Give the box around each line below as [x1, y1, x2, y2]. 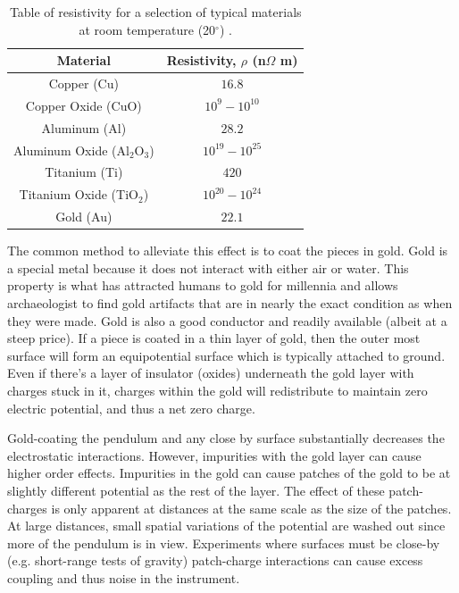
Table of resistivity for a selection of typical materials [9, 3, 302, 21]
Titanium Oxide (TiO [19, 185, 138, 204]
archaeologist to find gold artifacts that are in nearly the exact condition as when [7, 293, 453, 312]
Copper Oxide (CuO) [25, 96, 142, 114]
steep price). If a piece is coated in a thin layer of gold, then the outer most [7, 329, 421, 347]
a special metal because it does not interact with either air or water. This [7, 258, 409, 277]
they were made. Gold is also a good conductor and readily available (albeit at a [7, 311, 447, 330]
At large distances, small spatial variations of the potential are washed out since [7, 516, 446, 535]
